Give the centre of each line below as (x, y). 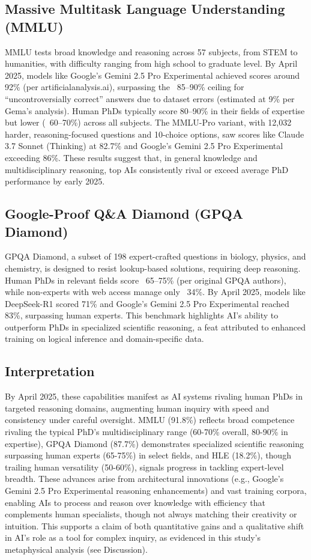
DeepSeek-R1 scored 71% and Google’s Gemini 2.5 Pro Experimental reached (147, 303)
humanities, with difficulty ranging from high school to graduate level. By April (151, 63)
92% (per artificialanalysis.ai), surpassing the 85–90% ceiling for (125, 87)
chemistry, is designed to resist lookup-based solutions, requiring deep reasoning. (153, 268)
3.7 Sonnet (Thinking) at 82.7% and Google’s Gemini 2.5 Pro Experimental (144, 146)
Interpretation (50, 371)
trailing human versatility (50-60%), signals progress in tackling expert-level (144, 467)
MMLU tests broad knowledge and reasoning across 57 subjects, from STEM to (151, 51)
